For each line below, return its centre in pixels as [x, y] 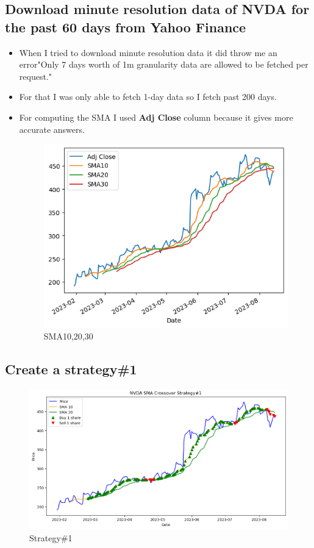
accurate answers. [52, 129]
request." [35, 76]
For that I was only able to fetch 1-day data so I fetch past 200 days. [148, 97]
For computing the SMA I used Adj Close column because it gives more [156, 117]
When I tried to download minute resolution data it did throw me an [148, 52]
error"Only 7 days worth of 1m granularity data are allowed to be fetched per [164, 64]
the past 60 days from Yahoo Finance [126, 27]
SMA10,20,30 [68, 336]
